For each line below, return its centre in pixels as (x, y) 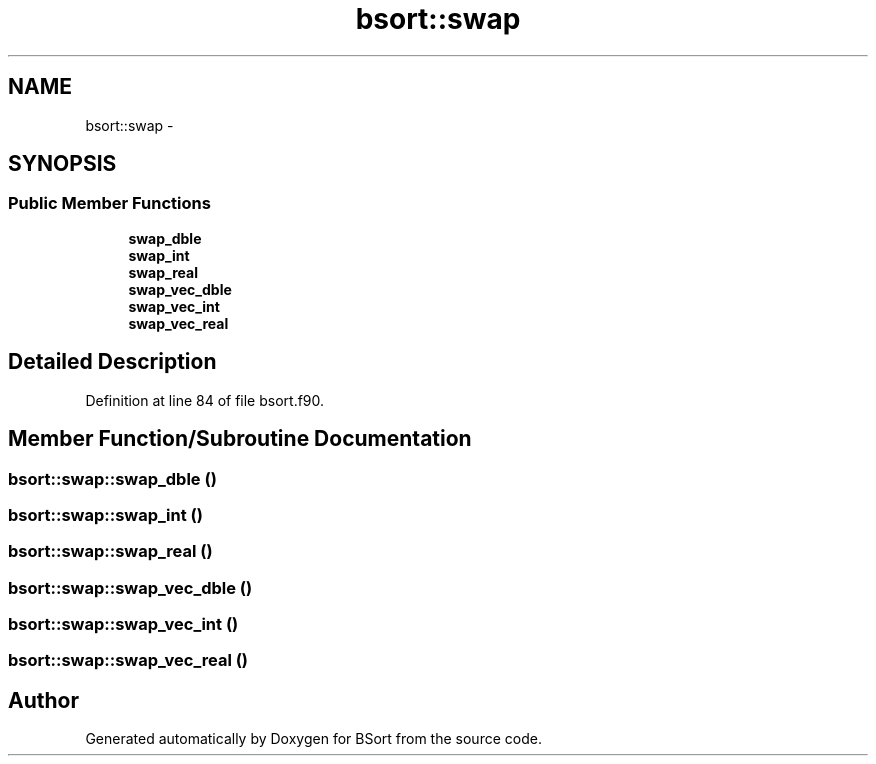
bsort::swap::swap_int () (105, 514)
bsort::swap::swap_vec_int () (123, 624)
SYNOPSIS (62, 164)
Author (43, 700)
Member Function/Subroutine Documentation (240, 439)
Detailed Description (112, 362)
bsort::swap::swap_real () (110, 551)
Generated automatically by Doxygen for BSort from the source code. (313, 739)
